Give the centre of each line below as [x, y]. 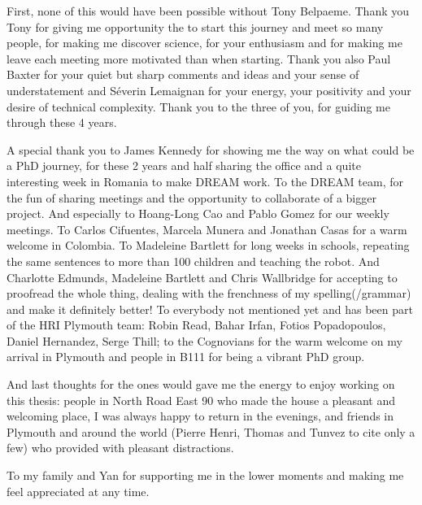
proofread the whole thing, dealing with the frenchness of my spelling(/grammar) [209, 293]
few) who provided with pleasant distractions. [120, 448]
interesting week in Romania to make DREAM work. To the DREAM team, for [205, 181]
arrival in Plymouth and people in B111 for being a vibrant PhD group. [186, 357]
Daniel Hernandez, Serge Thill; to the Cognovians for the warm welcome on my [204, 340]
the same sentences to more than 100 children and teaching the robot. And [193, 261]
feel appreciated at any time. [78, 491]
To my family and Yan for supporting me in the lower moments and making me [205, 475]
